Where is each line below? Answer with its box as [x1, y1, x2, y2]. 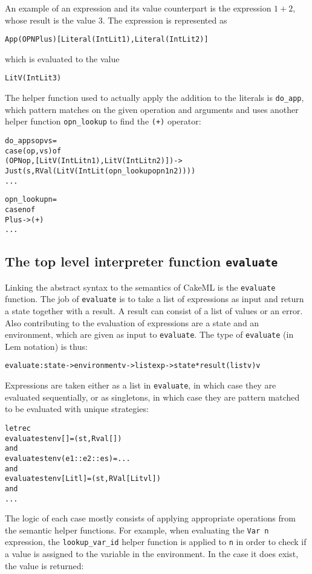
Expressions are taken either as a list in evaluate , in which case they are [5, 379, 276, 392]
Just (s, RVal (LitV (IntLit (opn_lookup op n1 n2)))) [5, 166, 196, 175]
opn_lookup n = [5, 195, 57, 204]
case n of [5, 205, 36, 214]
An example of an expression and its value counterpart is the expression [5, 2, 271, 14]
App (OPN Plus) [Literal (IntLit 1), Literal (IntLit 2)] [5, 35, 209, 44]
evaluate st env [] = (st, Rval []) [5, 434, 122, 443]
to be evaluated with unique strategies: [5, 402, 149, 415]
